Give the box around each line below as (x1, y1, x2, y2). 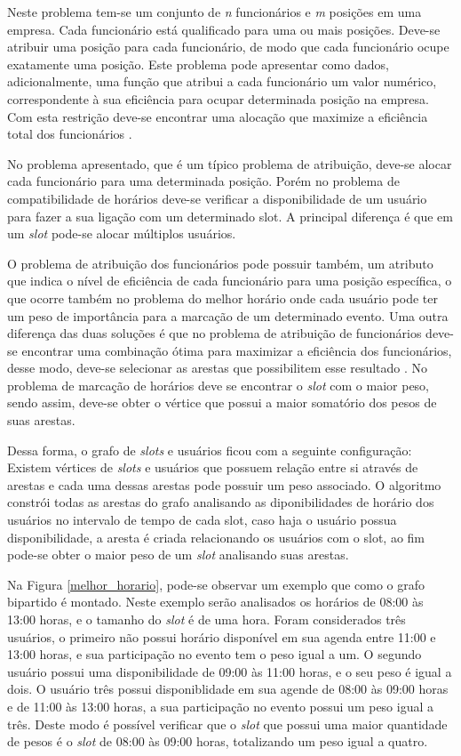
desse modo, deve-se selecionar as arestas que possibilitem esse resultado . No (7, 358, 428, 377)
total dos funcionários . (7, 125, 132, 143)
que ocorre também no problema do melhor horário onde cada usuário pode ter (7, 288, 438, 307)
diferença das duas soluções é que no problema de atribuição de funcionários (7, 324, 422, 342)
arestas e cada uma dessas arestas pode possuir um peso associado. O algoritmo (7, 475, 441, 494)
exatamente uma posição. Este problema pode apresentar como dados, (7, 54, 389, 73)
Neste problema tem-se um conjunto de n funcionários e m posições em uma (7, 3, 422, 20)
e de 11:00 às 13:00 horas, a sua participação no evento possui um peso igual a (7, 696, 434, 715)
